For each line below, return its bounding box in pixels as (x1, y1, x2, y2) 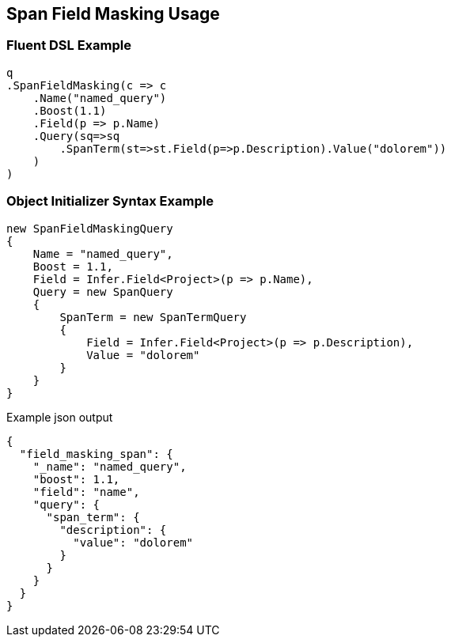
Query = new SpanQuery (32, 285, 173, 298)
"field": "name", (32, 485, 140, 498)
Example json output (6, 410, 113, 424)
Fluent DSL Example (6, 37, 131, 54)
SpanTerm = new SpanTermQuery (59, 310, 247, 323)
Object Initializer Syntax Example (6, 193, 214, 210)
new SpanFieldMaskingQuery (6, 221, 173, 235)
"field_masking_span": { (19, 447, 173, 460)
